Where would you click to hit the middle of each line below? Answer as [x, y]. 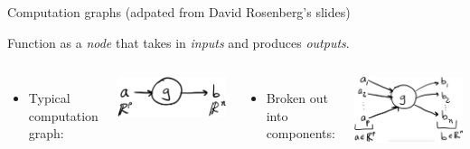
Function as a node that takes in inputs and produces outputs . [179, 42]
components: [301, 133]
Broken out [297, 98]
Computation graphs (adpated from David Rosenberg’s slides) [179, 12]
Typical [49, 98]
